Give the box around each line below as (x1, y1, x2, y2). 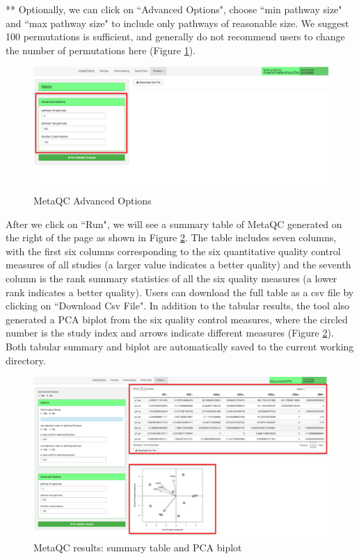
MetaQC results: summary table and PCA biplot (33, 540, 242, 554)
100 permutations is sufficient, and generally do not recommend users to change (6, 29, 345, 44)
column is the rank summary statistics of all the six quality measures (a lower (6, 270, 337, 285)
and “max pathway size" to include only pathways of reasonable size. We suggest (6, 15, 349, 30)
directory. (6, 353, 46, 367)
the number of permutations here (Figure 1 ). (6, 42, 196, 57)
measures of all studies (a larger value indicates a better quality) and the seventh (6, 257, 351, 272)
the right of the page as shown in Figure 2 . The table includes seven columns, (6, 230, 337, 245)
